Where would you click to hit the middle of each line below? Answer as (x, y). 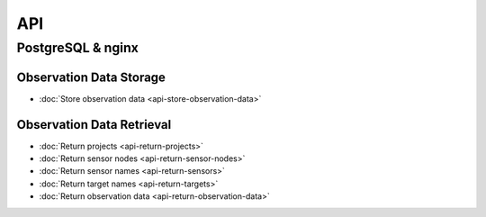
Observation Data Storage (91, 77)
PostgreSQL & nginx (78, 48)
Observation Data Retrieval (94, 125)
